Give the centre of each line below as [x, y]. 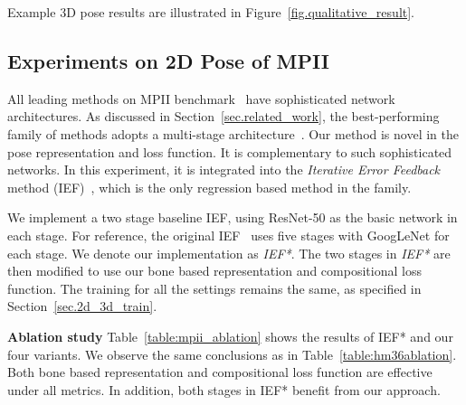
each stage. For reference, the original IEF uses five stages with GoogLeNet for [228, 235]
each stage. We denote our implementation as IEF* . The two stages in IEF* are [229, 253]
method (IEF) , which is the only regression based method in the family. [209, 187]
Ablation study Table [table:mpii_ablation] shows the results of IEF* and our [230, 336]
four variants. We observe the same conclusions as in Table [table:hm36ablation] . [232, 354]
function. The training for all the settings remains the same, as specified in [214, 288]
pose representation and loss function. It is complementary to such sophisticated [230, 151]
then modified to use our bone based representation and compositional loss [214, 271]
